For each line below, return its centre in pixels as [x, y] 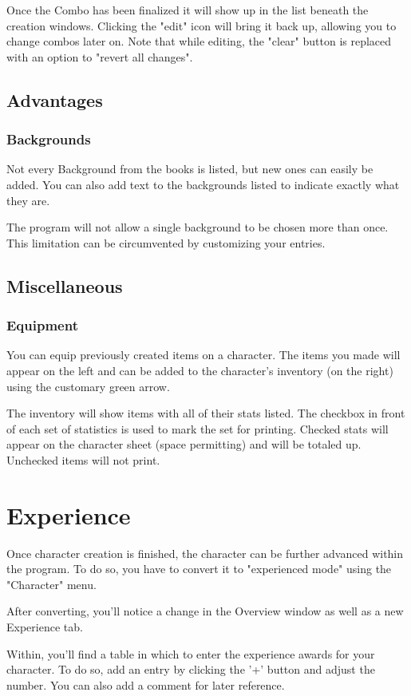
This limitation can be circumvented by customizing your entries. [166, 242]
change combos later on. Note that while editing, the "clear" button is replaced [199, 41]
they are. [28, 200]
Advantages [55, 99]
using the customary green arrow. [88, 386]
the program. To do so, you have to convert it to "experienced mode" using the [199, 569]
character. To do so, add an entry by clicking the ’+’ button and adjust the [191, 669]
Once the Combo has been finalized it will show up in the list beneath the [188, 10]
